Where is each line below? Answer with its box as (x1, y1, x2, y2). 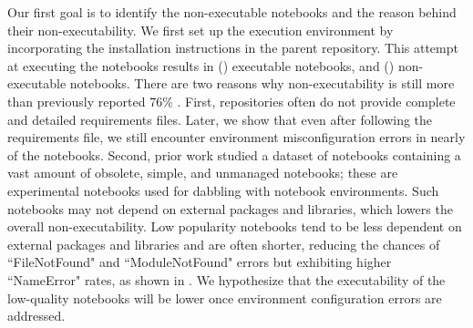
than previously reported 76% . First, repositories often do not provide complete (7, 91, 456, 110)
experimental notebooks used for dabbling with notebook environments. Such (7, 180, 439, 200)
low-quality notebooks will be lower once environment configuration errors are (7, 288, 442, 307)
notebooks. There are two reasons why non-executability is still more (69, 74, 455, 93)
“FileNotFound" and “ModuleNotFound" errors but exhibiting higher (7, 252, 392, 272)
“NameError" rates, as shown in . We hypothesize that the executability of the (7, 270, 446, 289)
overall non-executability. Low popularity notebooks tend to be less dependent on (7, 217, 462, 236)
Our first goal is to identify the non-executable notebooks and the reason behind (7, 3, 457, 21)
